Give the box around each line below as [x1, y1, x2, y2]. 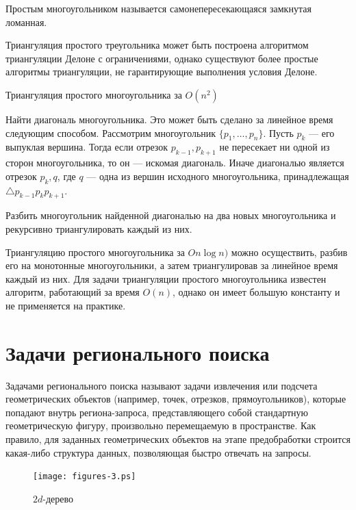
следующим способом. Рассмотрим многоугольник [5, 125, 216, 140]
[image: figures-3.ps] [33, 472, 136, 482]
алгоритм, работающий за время [5, 285, 140, 299]
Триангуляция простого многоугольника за [5, 87, 182, 101]
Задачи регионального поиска [5, 338, 270, 366]
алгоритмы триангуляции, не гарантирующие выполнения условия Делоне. [5, 64, 318, 79]
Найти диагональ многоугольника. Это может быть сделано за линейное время [5, 112, 333, 126]
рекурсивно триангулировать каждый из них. [5, 221, 192, 235]
